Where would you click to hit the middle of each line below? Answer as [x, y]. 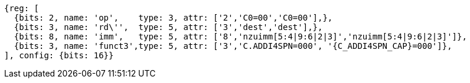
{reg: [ [22, 8]
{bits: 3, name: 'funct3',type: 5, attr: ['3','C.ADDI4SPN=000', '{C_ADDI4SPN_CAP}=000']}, [233, 46]
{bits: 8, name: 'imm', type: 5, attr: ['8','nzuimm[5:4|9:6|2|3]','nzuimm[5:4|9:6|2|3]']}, [240, 36]
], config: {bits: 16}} [59, 55]
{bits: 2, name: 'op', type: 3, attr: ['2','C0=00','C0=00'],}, [173, 18]
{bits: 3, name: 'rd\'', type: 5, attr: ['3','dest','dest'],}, [168, 27]
